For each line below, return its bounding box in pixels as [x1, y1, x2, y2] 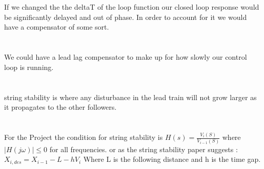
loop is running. [4, 61, 54, 72]
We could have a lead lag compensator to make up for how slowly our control [4, 52, 247, 62]
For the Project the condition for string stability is [4, 132, 163, 142]
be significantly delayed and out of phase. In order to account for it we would [4, 11, 247, 22]
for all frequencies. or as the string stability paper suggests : [49, 143, 238, 154]
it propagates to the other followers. [4, 102, 117, 112]
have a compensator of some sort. [4, 21, 109, 32]
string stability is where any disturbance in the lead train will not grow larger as [4, 91, 257, 102]
